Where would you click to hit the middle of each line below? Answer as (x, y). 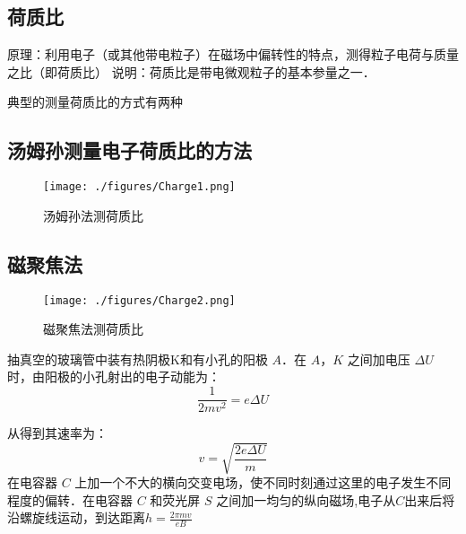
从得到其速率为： (57, 433)
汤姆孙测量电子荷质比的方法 (129, 150)
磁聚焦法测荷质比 (93, 329)
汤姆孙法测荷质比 (93, 215)
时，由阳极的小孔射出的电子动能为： (114, 376)
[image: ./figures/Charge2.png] (139, 300)
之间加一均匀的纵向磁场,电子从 (306, 499)
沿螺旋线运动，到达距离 (76, 517)
